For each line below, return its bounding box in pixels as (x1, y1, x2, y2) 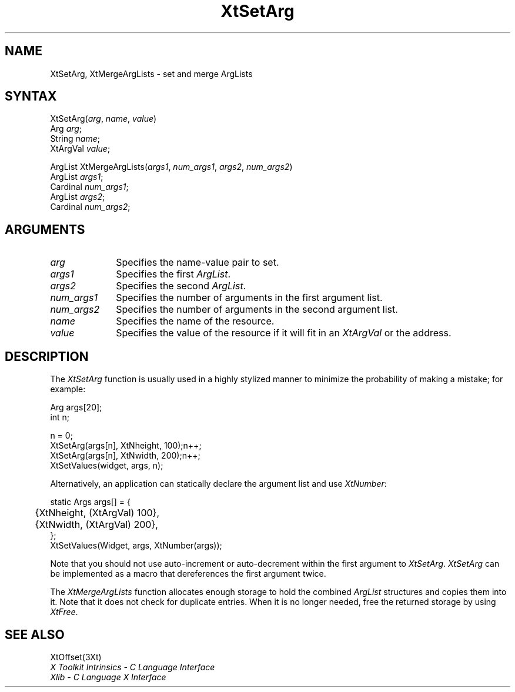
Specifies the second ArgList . (116, 280, 246, 292)
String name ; (50, 133, 100, 144)
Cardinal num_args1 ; (50, 182, 129, 192)
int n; (50, 412, 70, 423)
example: (50, 384, 86, 395)
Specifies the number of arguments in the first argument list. (116, 292, 383, 304)
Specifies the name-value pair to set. (116, 256, 279, 269)
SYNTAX (5, 89, 57, 104)
